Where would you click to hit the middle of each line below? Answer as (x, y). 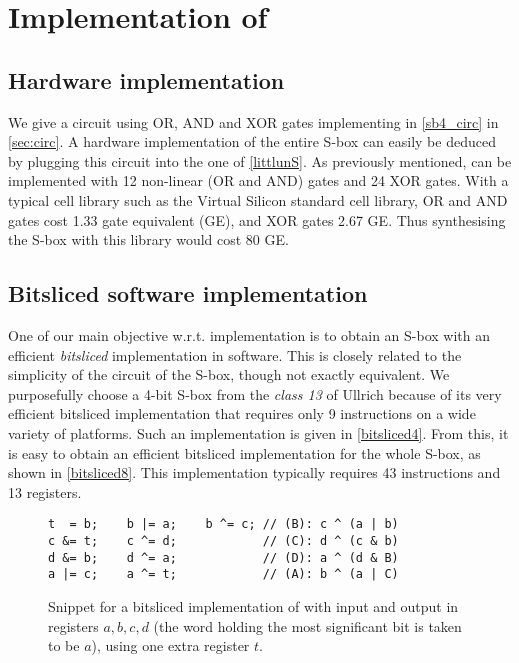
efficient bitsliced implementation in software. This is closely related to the (235, 354)
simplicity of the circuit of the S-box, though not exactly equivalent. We (229, 374)
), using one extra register (170, 645)
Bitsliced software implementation (188, 293)
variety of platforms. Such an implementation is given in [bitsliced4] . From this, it (258, 432)
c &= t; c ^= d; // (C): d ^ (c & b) (223, 540)
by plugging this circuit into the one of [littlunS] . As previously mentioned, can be (260, 160)
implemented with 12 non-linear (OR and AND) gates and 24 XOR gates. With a (258, 180)
